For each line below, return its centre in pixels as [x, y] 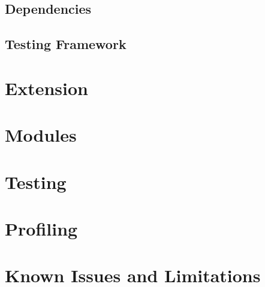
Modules [41, 135]
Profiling [41, 228]
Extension [46, 88]
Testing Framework [66, 44]
